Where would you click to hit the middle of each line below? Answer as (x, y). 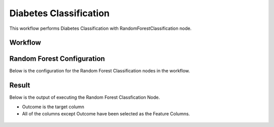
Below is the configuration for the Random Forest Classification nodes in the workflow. (100, 71)
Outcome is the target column (53, 107)
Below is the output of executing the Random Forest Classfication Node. (84, 97)
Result (20, 85)
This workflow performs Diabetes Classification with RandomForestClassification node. (100, 28)
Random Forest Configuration (57, 59)
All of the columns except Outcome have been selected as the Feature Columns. (106, 114)
